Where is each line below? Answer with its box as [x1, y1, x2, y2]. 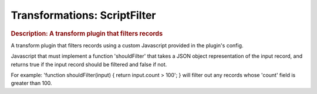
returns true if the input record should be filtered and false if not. [11, 61, 167, 68]
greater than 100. [11, 79, 52, 87]
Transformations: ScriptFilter [11, 9, 156, 22]
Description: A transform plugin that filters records [11, 29, 163, 37]
